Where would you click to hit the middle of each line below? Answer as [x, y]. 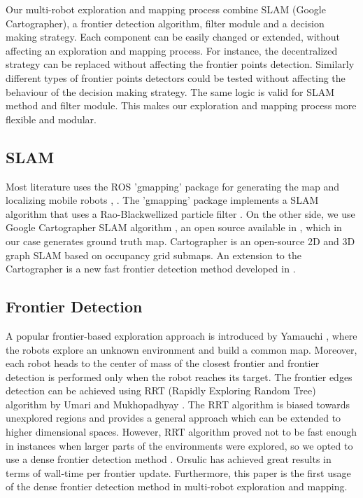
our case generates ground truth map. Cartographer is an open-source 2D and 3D [180, 241]
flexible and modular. [51, 119]
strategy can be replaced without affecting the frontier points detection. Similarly [180, 64]
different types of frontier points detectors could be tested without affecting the [176, 77]
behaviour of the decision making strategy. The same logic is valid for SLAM [170, 91]
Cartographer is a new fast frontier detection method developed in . [151, 269]
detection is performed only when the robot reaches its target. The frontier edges [179, 376]
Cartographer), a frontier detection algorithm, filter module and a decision [165, 23]
